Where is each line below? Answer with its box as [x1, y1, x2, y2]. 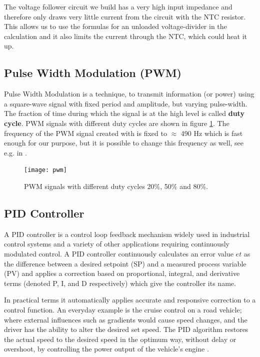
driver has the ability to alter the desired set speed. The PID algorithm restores [4, 324, 248, 334]
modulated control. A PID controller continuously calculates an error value [4, 248, 233, 258]
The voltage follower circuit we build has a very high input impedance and [4, 1, 232, 11]
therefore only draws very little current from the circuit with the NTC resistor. [4, 11, 246, 21]
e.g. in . [4, 147, 27, 157]
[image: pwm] [24, 166, 67, 174]
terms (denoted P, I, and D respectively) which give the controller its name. [4, 277, 236, 288]
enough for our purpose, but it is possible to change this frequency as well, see [4, 137, 244, 148]
